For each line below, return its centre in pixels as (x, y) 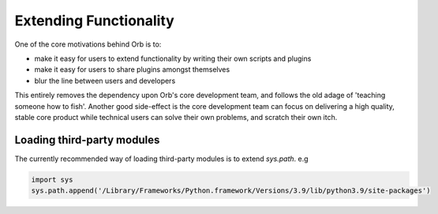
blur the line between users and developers (105, 81)
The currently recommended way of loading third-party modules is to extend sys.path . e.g (161, 159)
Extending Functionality (95, 21)
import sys (52, 179)
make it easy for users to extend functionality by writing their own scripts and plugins (173, 58)
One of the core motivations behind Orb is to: (88, 44)
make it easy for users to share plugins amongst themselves (132, 69)
